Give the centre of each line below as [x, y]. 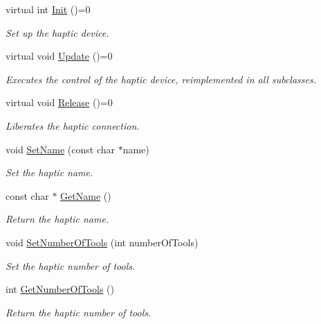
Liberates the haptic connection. [73, 125]
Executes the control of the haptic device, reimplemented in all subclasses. [161, 79]
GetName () [86, 195]
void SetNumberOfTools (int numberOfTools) [102, 242]
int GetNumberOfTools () [60, 289]
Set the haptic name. [49, 172]
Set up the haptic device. [57, 32]
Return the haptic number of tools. [79, 312]
